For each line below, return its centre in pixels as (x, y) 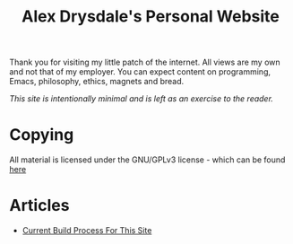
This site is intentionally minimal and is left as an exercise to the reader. (141, 99)
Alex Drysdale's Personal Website (151, 17)
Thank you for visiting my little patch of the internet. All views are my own (145, 62)
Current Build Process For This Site (87, 231)
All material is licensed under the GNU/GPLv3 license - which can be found (147, 160)
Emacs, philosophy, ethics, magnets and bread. (97, 82)
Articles (39, 206)
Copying (42, 135)
